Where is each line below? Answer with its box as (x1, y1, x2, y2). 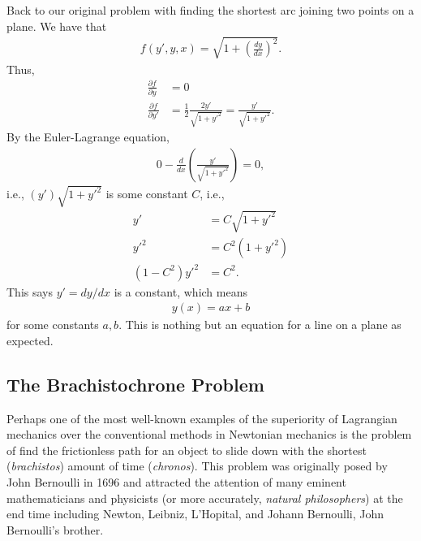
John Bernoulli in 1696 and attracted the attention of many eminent (6, 473, 346, 490)
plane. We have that (6, 17, 107, 34)
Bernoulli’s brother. (6, 521, 104, 538)
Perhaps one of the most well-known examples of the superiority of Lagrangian (6, 409, 397, 426)
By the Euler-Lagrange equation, (6, 128, 170, 145)
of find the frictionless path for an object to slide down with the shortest (6, 441, 367, 458)
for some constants (6, 316, 99, 333)
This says (6, 283, 53, 300)
